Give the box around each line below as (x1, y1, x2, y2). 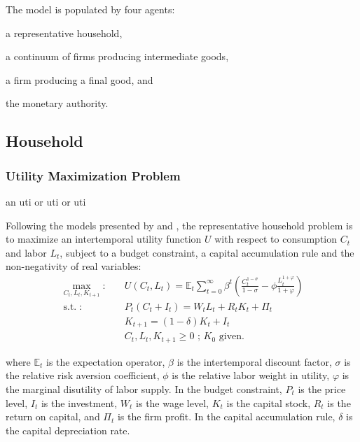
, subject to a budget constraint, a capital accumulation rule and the (60, 245, 354, 259)
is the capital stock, (226, 395, 311, 410)
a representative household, (6, 25, 123, 40)
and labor (6, 245, 47, 259)
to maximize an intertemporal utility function (6, 231, 202, 246)
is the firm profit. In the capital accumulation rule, (117, 409, 335, 424)
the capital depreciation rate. (6, 422, 130, 437)
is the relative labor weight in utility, (172, 368, 330, 383)
